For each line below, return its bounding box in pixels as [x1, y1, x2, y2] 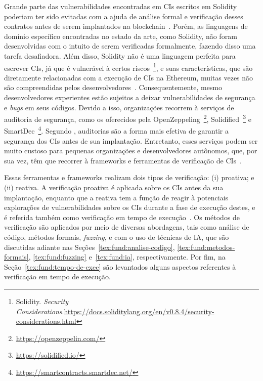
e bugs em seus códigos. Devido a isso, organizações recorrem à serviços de [4, 102, 234, 112]
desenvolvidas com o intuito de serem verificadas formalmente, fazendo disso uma [4, 40, 256, 51]
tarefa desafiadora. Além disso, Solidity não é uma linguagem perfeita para [4, 50, 236, 61]
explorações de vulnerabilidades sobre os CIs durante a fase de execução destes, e [4, 202, 255, 213]
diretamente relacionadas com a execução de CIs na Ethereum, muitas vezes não [4, 72, 253, 82]
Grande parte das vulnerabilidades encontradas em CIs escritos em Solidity [4, 1, 237, 11]
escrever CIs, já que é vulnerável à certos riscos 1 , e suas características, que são [4, 61, 253, 73]
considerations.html [16, 316, 76, 326]
